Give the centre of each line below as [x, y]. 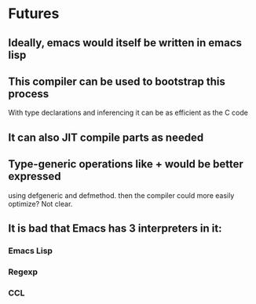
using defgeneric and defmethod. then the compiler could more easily [121, 195]
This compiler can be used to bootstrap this [117, 81]
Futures [34, 14]
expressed [35, 176]
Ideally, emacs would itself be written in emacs [125, 43]
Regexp [23, 272]
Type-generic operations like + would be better [126, 165]
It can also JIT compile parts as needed [106, 137]
